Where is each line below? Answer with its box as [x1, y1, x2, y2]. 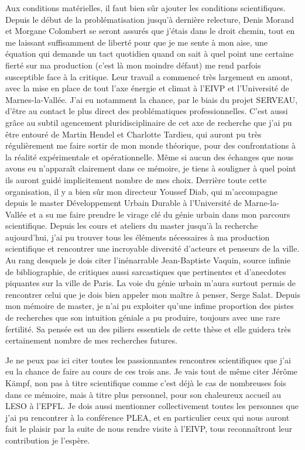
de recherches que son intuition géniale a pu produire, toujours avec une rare [5, 311, 280, 324]
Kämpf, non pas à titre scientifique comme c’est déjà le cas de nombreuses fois [5, 377, 286, 389]
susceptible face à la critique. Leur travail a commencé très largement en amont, [5, 70, 293, 83]
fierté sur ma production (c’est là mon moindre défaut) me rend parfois [5, 59, 261, 71]
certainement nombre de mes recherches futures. [5, 334, 177, 346]
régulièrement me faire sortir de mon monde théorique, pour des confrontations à [5, 139, 296, 152]
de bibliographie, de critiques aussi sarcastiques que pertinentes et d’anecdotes [5, 265, 286, 277]
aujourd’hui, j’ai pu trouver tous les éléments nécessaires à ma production [5, 231, 270, 243]
